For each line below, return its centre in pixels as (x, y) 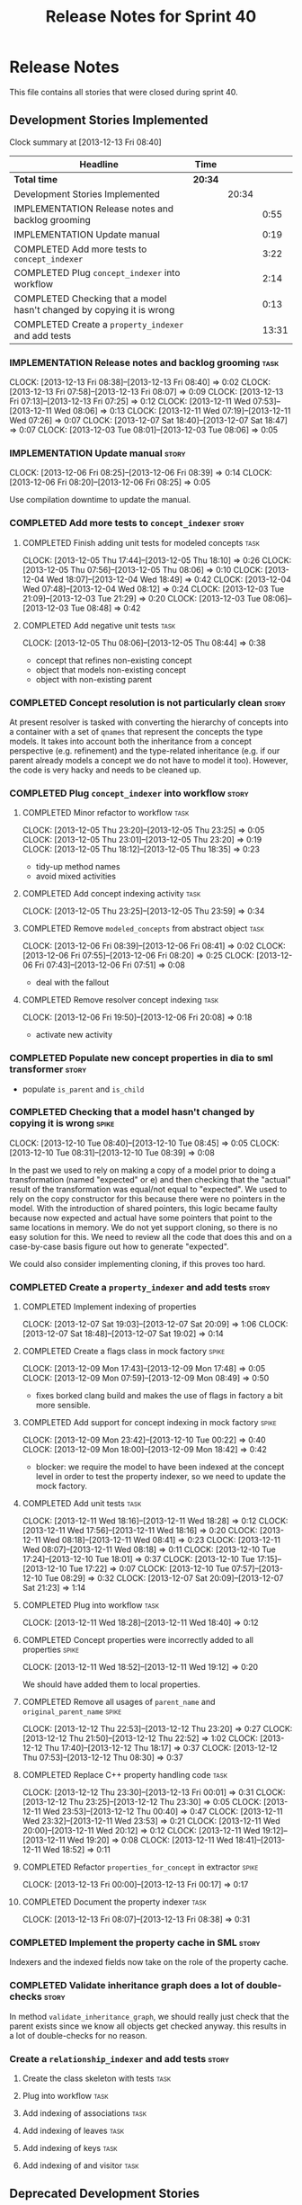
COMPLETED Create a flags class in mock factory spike (124, 1352)
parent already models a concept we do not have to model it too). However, (149, 760)
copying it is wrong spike (62, 1123)
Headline (99, 164)
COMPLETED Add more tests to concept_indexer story (127, 523)
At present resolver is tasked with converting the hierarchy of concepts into (149, 722)
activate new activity (74, 1035)
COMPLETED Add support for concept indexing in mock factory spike (149, 1423)
